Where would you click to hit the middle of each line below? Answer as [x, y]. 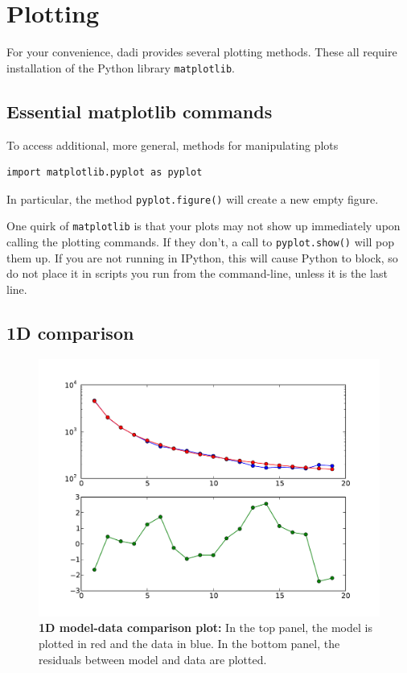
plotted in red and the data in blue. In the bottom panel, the [189, 643]
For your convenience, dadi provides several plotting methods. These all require [202, 52]
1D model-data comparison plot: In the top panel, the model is [206, 628]
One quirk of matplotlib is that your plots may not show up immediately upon [203, 226]
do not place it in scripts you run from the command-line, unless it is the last [197, 273]
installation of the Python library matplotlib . [121, 67]
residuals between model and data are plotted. [153, 659]
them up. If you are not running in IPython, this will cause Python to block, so [202, 257]
